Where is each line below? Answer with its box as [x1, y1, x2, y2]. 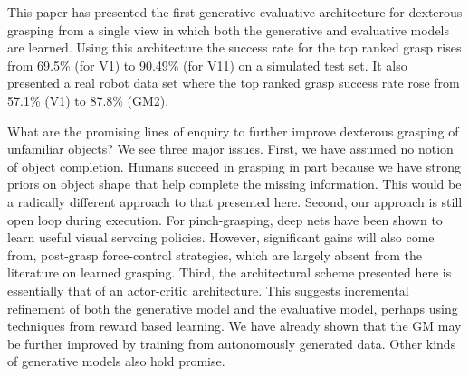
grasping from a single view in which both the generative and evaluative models [7, 20, 450, 39]
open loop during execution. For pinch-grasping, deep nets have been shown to [7, 210, 443, 229]
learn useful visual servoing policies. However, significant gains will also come [7, 228, 435, 247]
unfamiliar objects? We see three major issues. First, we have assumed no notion [7, 139, 454, 158]
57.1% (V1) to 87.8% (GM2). [7, 90, 169, 109]
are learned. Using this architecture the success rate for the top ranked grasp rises [7, 38, 462, 57]
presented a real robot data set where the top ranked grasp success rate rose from [7, 73, 460, 92]
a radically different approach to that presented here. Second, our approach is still [7, 192, 463, 211]
